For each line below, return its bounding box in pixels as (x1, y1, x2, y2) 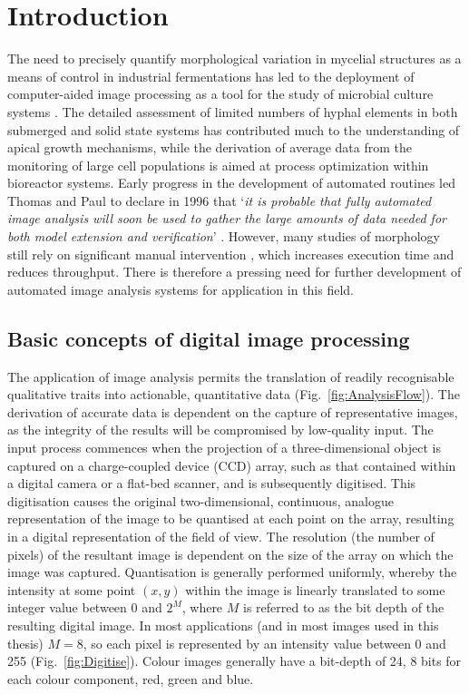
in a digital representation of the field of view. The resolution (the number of (7, 526, 435, 545)
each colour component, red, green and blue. (7, 669, 254, 688)
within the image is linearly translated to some (185, 580, 445, 599)
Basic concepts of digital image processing (7, 324, 410, 352)
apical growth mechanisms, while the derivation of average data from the (7, 138, 412, 157)
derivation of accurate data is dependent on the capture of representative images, (7, 402, 458, 421)
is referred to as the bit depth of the (243, 598, 445, 617)
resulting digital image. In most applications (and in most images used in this (7, 615, 439, 634)
